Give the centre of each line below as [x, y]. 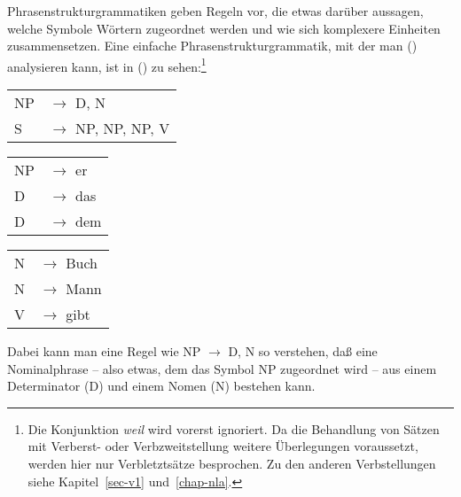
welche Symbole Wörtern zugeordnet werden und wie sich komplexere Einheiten [224, 28]
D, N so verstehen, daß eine [303, 351]
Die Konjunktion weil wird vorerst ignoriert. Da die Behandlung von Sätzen [234, 428]
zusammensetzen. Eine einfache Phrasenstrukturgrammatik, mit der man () [212, 46]
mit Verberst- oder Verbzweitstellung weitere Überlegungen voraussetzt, [223, 446]
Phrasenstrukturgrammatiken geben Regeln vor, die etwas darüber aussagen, [215, 11]
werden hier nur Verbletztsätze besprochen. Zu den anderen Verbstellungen [232, 463]
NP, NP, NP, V [123, 128]
